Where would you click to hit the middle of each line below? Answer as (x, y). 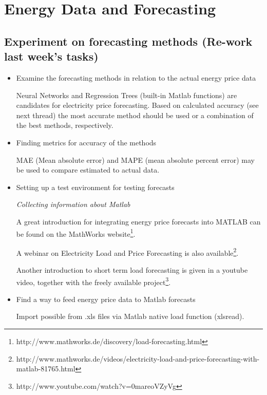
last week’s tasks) (51, 56)
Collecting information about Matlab (73, 204)
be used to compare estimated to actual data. (88, 170)
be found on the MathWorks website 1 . (76, 233)
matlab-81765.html (46, 369)
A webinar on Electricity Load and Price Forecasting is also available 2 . (127, 252)
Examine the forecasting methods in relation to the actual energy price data (136, 77)
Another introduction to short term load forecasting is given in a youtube (132, 270)
